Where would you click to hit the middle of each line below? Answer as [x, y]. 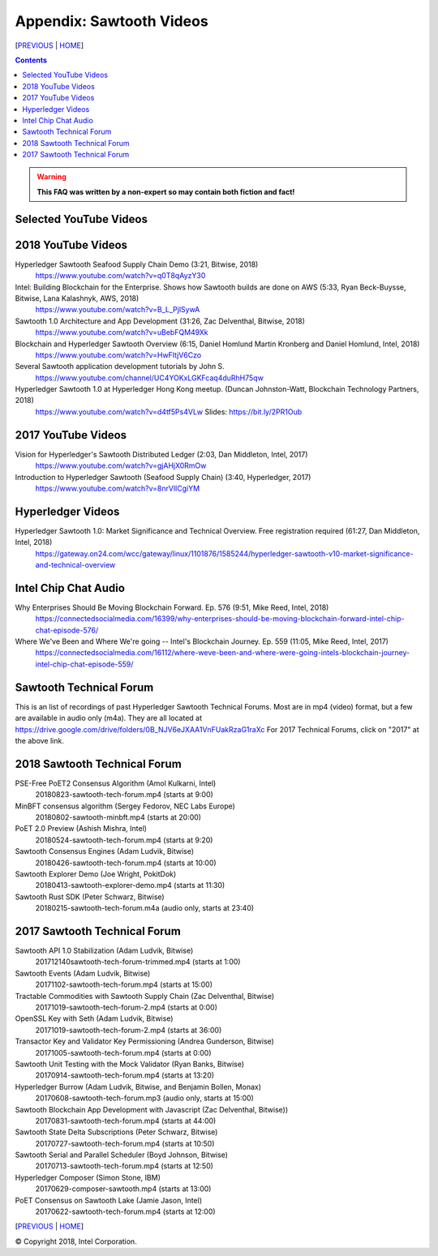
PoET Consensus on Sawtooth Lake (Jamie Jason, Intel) [109, 1200]
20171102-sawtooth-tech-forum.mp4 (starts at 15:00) [124, 984]
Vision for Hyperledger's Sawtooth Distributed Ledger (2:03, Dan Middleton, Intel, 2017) [161, 454]
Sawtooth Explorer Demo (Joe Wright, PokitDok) [96, 874]
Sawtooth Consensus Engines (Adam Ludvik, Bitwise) [105, 851]
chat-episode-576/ [67, 630]
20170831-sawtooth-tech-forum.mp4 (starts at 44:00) [126, 1121]
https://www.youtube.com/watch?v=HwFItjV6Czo [118, 355]
